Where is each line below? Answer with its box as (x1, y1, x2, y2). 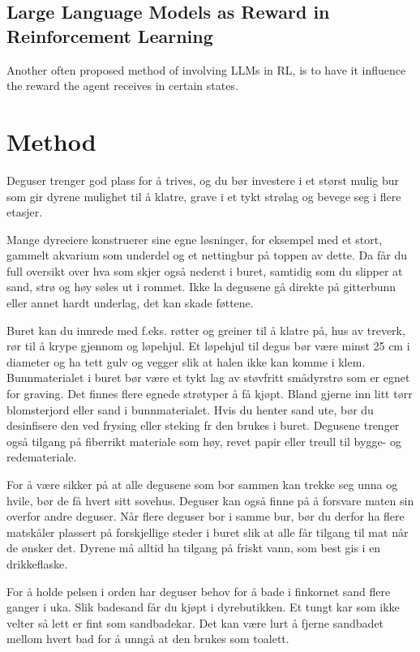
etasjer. (6, 204, 43, 221)
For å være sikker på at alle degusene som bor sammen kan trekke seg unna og (6, 476, 398, 492)
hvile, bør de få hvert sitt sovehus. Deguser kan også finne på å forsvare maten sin (6, 491, 414, 508)
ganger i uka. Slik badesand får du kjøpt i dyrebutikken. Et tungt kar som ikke (6, 598, 400, 616)
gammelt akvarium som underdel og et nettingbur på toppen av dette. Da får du (6, 247, 407, 264)
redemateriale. (6, 448, 77, 465)
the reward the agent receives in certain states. (6, 77, 238, 94)
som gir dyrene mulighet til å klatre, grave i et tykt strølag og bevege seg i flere (6, 187, 401, 204)
